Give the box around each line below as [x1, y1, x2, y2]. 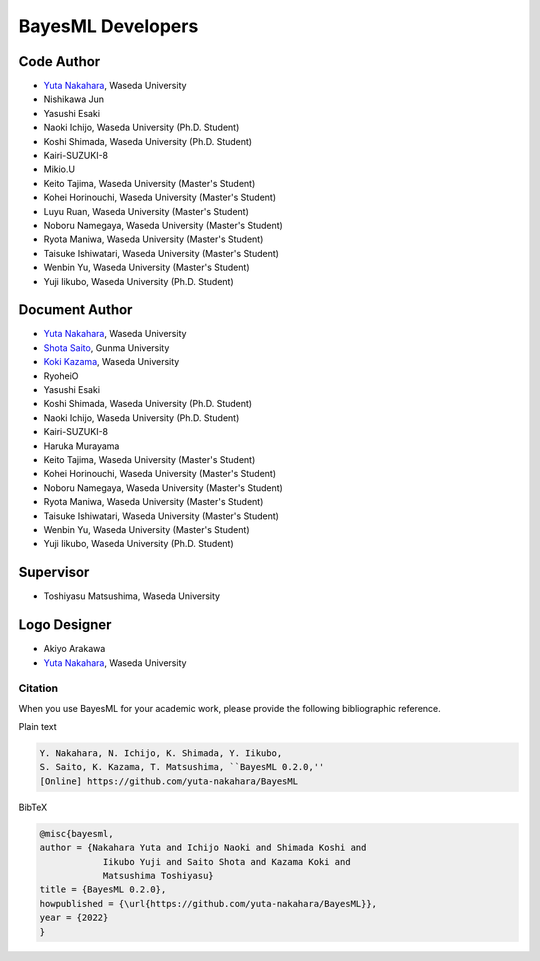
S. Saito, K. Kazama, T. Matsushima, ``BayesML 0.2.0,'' [39, 761, 325, 773]
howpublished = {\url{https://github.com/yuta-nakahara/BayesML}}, [39, 898, 378, 909]
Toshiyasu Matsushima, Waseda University [43, 590, 220, 602]
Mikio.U [43, 163, 75, 175]
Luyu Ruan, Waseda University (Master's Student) [43, 205, 250, 217]
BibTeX [18, 801, 48, 813]
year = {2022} [39, 912, 109, 924]
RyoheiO [43, 370, 79, 382]
